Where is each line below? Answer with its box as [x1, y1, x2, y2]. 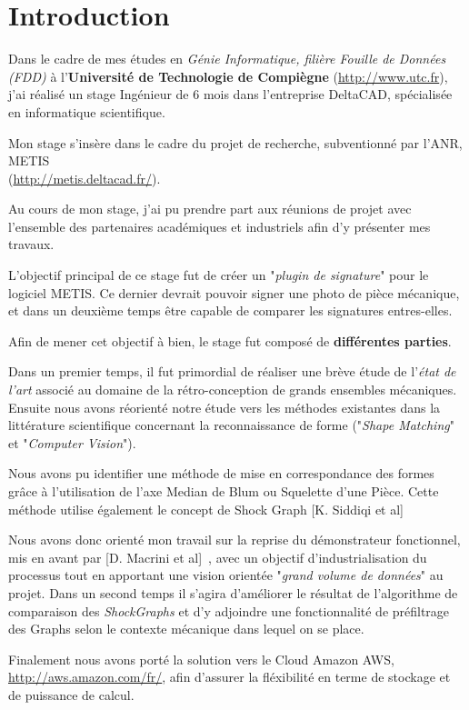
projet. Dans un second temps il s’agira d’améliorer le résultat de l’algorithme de [8, 583, 458, 602]
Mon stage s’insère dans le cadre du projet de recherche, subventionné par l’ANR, [8, 133, 463, 152]
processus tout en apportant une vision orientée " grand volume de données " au [8, 565, 444, 585]
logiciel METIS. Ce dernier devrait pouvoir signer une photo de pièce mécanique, [8, 283, 460, 302]
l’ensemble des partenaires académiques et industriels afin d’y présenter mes [8, 216, 431, 235]
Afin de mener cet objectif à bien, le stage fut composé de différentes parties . [8, 331, 452, 350]
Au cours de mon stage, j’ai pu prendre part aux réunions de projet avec [8, 199, 412, 218]
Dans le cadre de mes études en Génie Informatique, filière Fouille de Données [8, 49, 446, 68]
